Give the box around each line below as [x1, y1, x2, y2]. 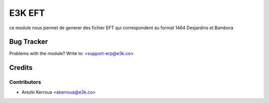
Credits [9, 63, 33, 72]
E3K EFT [9, 7, 45, 18]
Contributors [9, 79, 41, 86]
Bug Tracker [9, 38, 48, 46]
